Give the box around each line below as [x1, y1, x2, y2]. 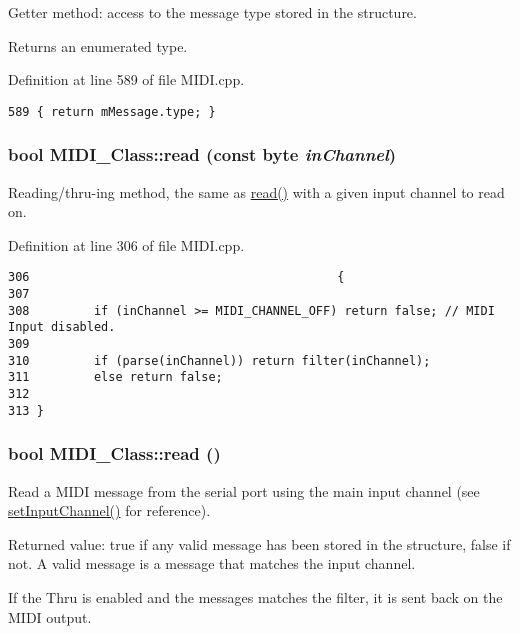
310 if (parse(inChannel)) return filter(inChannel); [8, 353, 431, 368]
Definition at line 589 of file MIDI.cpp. [8, 69, 245, 90]
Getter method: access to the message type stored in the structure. [8, 2, 417, 22]
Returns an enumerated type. [8, 35, 188, 56]
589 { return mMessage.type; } [8, 104, 216, 119]
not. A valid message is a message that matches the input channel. [8, 553, 416, 574]
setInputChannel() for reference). [8, 500, 211, 521]
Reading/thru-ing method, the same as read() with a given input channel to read [8, 181, 505, 202]
